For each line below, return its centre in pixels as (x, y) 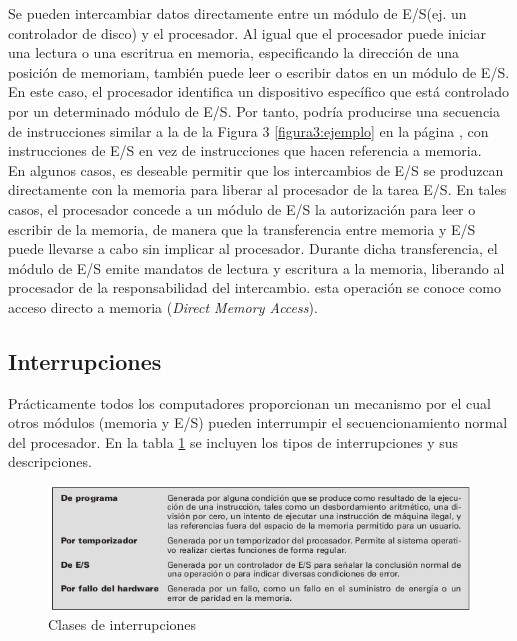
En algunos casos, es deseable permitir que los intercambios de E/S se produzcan (256, 169)
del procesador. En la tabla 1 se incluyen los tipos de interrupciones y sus (233, 441)
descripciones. (50, 461)
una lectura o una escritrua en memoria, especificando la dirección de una (234, 52)
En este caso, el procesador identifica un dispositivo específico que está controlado (258, 91)
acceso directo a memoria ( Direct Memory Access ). (163, 306)
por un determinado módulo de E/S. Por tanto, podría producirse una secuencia (254, 110)
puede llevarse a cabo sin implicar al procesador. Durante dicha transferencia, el (253, 248)
